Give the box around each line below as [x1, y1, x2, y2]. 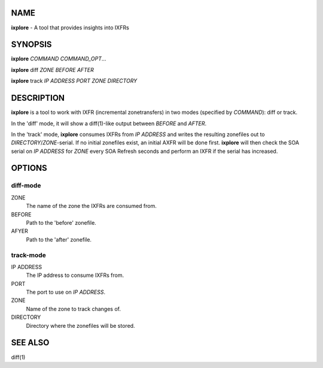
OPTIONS [11, 163, 47, 173]
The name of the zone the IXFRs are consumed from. [26, 203, 157, 210]
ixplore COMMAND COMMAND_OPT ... [11, 55, 106, 62]
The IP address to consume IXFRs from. [26, 272, 124, 279]
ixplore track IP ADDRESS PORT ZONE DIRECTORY [11, 77, 138, 85]
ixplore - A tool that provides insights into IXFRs [11, 24, 130, 31]
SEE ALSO [11, 337, 50, 348]
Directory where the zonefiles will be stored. [26, 322, 135, 329]
